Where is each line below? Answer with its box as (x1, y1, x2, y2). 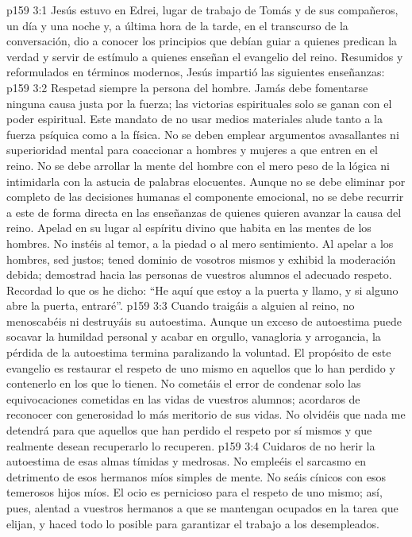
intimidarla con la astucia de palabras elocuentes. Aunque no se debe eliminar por (6, 172, 406, 189)
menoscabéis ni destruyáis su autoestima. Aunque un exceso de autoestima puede (6, 312, 402, 329)
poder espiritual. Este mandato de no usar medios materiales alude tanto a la (6, 110, 383, 127)
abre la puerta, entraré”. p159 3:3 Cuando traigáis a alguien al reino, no (6, 297, 355, 314)
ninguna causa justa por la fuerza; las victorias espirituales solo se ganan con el (6, 95, 392, 111)
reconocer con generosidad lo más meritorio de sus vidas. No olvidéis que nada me (6, 406, 406, 423)
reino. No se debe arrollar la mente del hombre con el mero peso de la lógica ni (6, 156, 390, 173)
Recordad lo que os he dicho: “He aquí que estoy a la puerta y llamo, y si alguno (6, 281, 399, 298)
